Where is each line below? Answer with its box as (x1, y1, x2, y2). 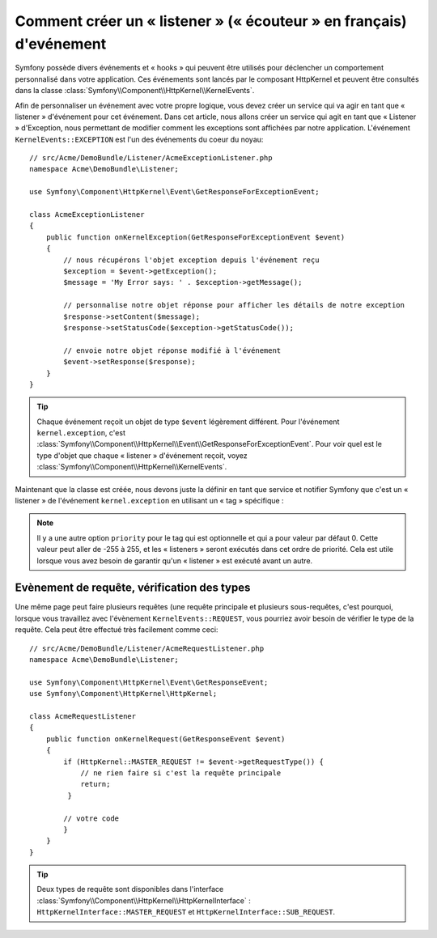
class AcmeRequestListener (29, 712, 137, 720)
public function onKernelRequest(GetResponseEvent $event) (45, 734, 286, 744)
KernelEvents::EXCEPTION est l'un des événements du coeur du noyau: (15, 134, 264, 144)
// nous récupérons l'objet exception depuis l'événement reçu (63, 255, 320, 265)
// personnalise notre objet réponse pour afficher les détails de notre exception (63, 300, 405, 310)
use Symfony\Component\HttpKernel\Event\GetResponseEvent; (29, 677, 269, 687)
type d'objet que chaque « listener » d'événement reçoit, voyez (36, 450, 248, 461)
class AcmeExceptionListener (29, 210, 145, 219)
